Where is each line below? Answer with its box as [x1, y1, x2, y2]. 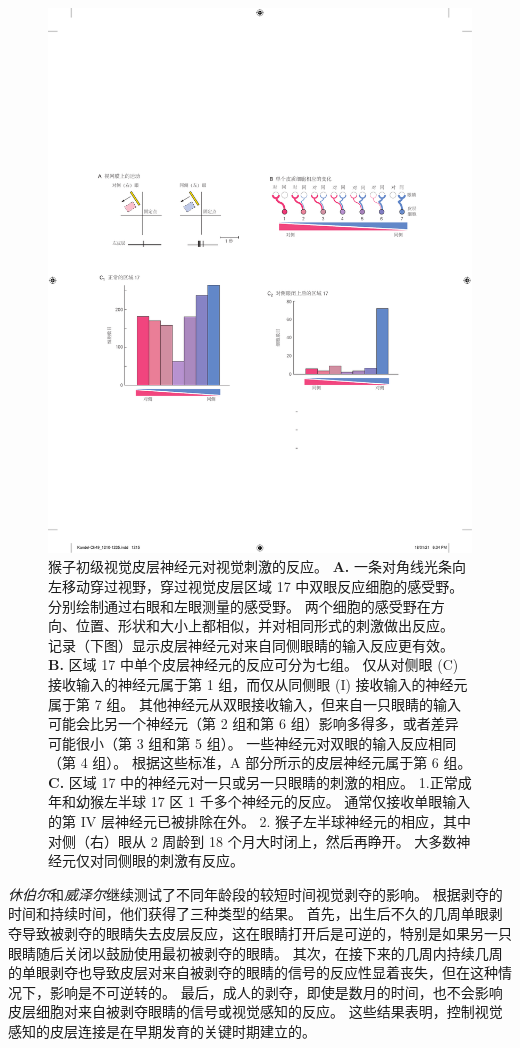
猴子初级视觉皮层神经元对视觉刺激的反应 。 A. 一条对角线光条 [48, 556, 452, 577]
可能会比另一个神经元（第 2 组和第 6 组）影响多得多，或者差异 [48, 713, 459, 734]
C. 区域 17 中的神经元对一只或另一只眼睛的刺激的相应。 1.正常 [48, 771, 458, 792]
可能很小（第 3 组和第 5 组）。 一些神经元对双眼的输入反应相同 [48, 732, 457, 753]
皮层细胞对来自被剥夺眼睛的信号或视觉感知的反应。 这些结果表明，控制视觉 [8, 1001, 503, 1022]
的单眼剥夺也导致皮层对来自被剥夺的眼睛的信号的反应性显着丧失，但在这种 [8, 962, 498, 983]
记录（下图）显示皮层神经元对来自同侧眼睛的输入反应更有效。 [48, 634, 454, 655]
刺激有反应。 [159, 850, 244, 871]
